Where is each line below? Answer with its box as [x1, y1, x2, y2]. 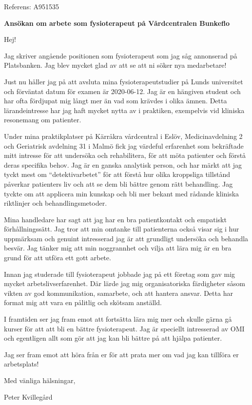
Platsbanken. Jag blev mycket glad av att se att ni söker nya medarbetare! [4, 60, 227, 70]
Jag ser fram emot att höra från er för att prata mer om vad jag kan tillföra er [4, 349, 239, 359]
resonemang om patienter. [4, 115, 81, 125]
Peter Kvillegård [4, 391, 53, 402]
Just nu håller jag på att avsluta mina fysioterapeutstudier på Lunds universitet [4, 76, 243, 86]
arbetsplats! [4, 359, 39, 369]
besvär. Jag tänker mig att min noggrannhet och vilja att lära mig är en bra [4, 243, 232, 253]
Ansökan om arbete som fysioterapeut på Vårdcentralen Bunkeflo [4, 18, 230, 28]
